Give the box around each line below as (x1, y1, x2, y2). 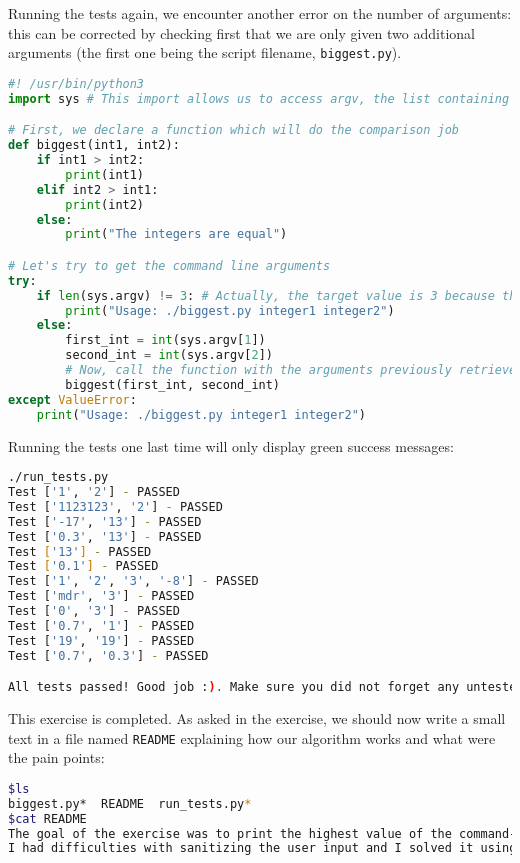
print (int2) (65, 197, 145, 212)
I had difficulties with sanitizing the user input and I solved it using (8, 841, 517, 856)
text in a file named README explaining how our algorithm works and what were (8, 727, 496, 748)
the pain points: (8, 747, 105, 768)
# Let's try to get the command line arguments (8, 258, 331, 273)
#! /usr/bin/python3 (8, 76, 145, 91)
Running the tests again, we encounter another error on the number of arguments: (8, 3, 512, 23)
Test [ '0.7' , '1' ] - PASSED (8, 618, 195, 633)
